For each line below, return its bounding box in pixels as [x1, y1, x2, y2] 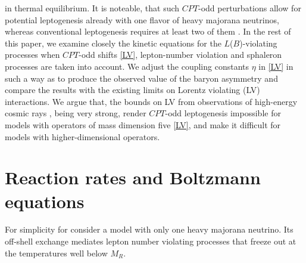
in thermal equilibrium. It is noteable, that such [5, 2, 180, 14]
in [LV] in [258, 60, 293, 72]
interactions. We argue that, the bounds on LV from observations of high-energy [5, 95, 298, 107]
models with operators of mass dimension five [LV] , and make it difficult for [5, 118, 281, 131]
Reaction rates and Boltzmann [5, 165, 261, 190]
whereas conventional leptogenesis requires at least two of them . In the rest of [5, 25, 291, 38]
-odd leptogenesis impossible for [165, 107, 281, 119]
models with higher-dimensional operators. [5, 130, 160, 143]
